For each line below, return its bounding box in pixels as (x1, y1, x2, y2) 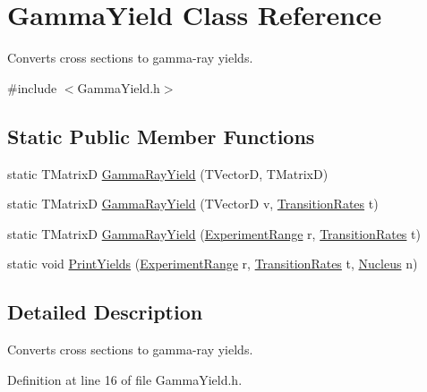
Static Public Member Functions (7, 122, 315, 149)
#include (7, 78, 57, 97)
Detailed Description (7, 298, 203, 326)
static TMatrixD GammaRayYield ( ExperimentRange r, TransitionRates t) (7, 224, 421, 243)
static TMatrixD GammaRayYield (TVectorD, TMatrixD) (7, 164, 329, 183)
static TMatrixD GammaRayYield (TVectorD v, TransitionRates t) (7, 194, 379, 213)
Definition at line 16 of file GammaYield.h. (7, 370, 243, 388)
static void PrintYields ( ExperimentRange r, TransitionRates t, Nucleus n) (7, 254, 418, 273)
